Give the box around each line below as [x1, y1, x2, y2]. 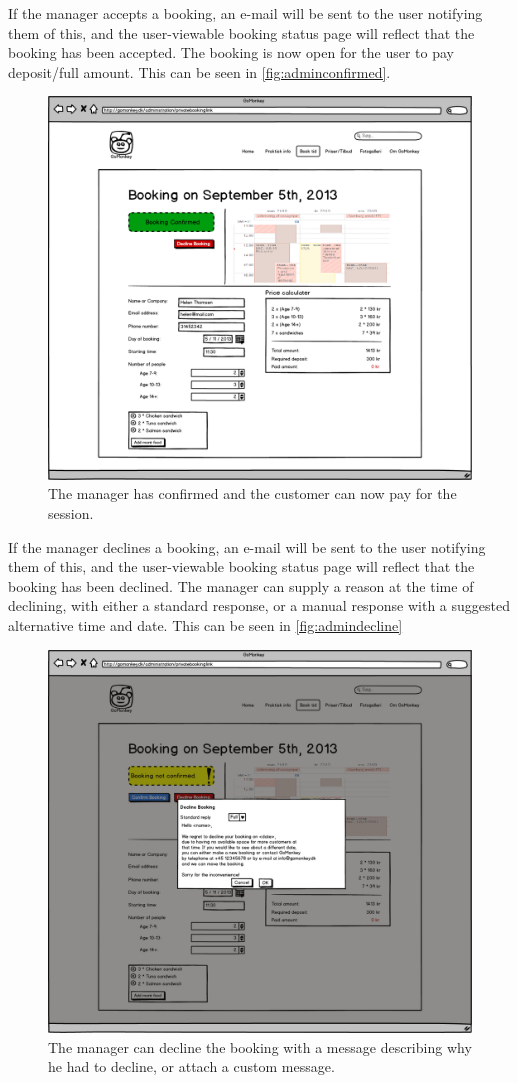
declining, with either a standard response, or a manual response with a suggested [8, 595, 511, 616]
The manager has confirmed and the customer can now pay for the [48, 483, 457, 504]
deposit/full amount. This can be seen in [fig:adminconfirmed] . [8, 61, 391, 82]
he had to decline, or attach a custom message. [48, 1056, 335, 1077]
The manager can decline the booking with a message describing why [48, 1036, 472, 1057]
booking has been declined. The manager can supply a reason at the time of [8, 575, 474, 596]
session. [48, 502, 94, 523]
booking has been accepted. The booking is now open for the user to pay [8, 42, 454, 63]
